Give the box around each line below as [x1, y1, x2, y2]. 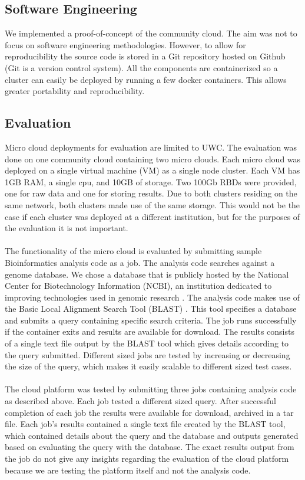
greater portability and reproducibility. [5, 85, 145, 97]
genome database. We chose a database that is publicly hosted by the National [5, 268, 289, 280]
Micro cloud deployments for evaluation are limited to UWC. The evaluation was [5, 141, 297, 153]
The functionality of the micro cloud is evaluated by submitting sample [5, 245, 262, 257]
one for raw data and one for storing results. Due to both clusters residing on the [5, 187, 297, 199]
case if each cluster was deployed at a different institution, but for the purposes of [5, 210, 300, 222]
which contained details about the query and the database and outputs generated [5, 429, 299, 441]
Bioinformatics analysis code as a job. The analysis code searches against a [5, 256, 275, 268]
